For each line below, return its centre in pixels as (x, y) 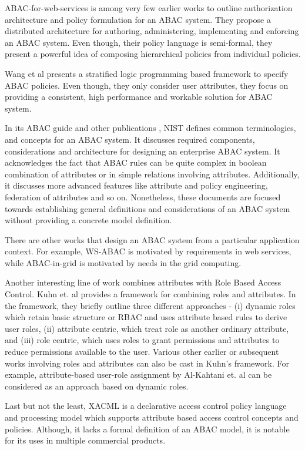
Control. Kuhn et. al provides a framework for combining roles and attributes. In (150, 294)
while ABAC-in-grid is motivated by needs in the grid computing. (123, 262)
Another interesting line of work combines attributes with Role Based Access (143, 282)
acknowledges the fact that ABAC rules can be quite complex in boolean (136, 162)
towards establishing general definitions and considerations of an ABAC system (148, 208)
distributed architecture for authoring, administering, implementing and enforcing (152, 31)
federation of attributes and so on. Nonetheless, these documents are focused (143, 197)
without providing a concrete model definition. (88, 220)
